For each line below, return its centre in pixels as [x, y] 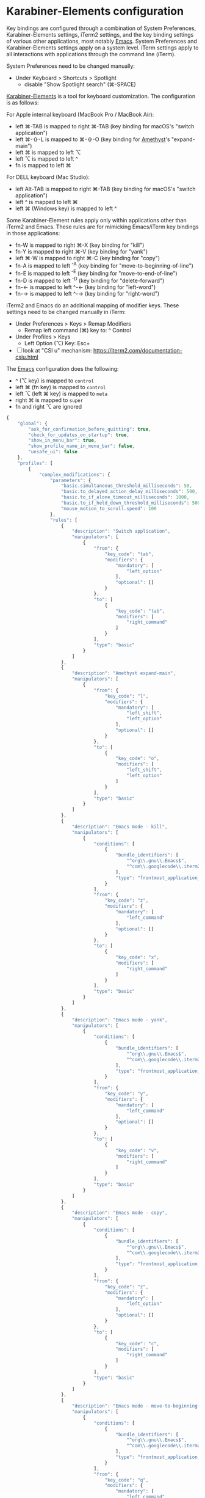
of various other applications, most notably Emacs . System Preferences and [102, 41]
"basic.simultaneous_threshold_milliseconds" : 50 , [126, 486]
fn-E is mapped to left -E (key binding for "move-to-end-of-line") [96, 272]
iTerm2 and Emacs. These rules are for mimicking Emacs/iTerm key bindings [103, 227]
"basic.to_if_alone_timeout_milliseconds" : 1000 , [125, 497]
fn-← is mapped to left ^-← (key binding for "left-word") [85, 287]
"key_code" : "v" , [138, 1150]
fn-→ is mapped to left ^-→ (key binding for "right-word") [87, 293]
